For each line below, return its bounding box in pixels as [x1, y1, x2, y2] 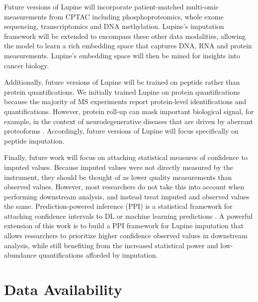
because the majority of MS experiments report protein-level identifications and [4, 96, 247, 107]
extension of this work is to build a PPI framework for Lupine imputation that [4, 220, 244, 231]
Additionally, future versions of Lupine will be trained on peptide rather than [4, 77, 240, 87]
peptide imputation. [4, 135, 65, 146]
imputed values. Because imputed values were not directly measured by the [4, 161, 233, 172]
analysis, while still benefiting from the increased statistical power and [4, 240, 218, 250]
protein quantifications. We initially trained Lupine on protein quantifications [4, 86, 240, 97]
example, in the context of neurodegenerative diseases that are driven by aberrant [4, 116, 253, 126]
